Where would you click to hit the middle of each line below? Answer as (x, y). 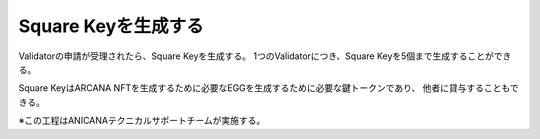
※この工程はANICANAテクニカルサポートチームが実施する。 (142, 121)
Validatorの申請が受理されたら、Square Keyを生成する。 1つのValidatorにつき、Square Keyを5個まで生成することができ (265, 56)
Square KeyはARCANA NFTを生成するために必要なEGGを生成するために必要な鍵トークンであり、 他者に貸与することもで (268, 88)
